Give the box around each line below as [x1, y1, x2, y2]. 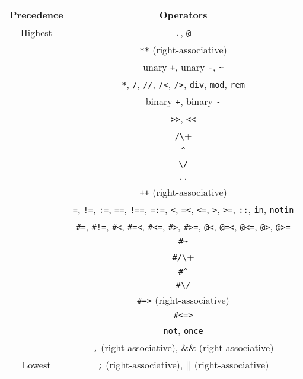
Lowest [22, 358, 51, 371]
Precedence [9, 8, 63, 21]
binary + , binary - [145, 94, 221, 108]
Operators [159, 8, 208, 21]
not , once [163, 323, 203, 337]
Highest [20, 26, 52, 39]
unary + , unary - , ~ [143, 60, 224, 74]
